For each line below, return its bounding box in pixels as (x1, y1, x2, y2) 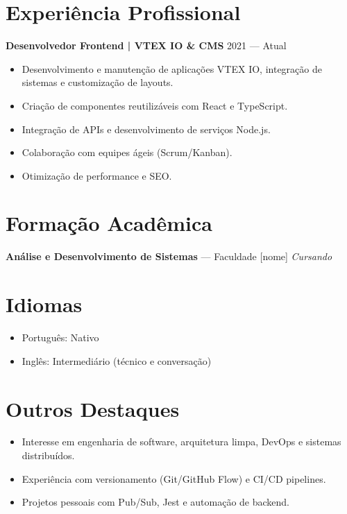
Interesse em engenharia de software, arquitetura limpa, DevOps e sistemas (22, 434, 341, 449)
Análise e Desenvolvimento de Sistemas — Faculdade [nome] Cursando (6, 249, 332, 264)
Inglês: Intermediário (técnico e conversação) (22, 353, 212, 368)
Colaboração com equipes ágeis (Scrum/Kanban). (22, 145, 232, 160)
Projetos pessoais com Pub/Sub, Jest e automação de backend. (22, 495, 290, 509)
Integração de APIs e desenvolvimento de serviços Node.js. (22, 121, 271, 136)
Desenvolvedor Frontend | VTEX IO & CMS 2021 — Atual (6, 38, 287, 53)
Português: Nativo (22, 330, 99, 345)
